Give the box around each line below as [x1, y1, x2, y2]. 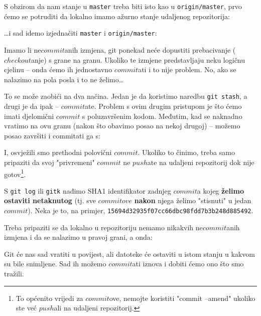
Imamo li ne [4, 44, 41, 55]
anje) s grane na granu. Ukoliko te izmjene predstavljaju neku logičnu [31, 54, 245, 65]
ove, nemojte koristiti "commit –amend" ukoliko [109, 292, 255, 303]
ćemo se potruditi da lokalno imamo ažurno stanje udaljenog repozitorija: [4, 11, 230, 21]
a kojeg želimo [197, 185, 244, 196]
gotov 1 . [4, 167, 26, 179]
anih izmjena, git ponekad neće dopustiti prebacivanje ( [64, 44, 236, 55]
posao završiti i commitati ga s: [4, 130, 100, 140]
